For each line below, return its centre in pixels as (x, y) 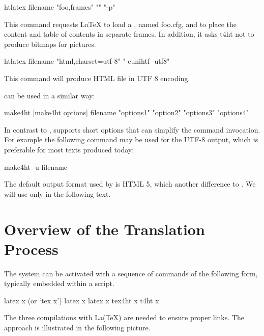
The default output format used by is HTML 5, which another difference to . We (130, 184)
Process (31, 249)
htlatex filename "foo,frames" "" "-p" (60, 7)
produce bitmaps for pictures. (50, 44)
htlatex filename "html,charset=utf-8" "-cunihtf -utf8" (87, 61)
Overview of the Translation (105, 229)
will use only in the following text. (57, 193)
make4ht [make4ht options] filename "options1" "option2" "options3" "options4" (126, 112)
